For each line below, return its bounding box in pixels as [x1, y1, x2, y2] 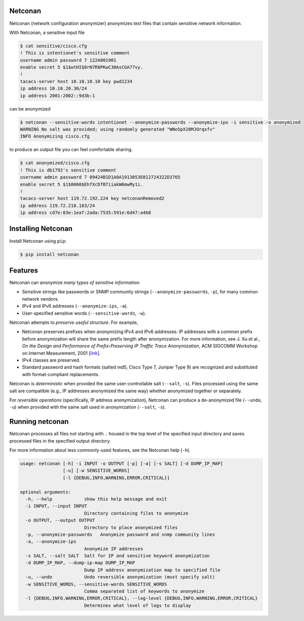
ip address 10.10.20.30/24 [20, 86, 87, 91]
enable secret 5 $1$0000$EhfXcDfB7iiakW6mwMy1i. [20, 181, 143, 187]
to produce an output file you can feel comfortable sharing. [9, 147, 133, 153]
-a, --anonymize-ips [25, 539, 77, 544]
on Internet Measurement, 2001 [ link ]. [22, 350, 101, 356]
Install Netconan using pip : [9, 238, 67, 244]
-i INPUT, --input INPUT [25, 503, 87, 509]
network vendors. [22, 296, 59, 302]
